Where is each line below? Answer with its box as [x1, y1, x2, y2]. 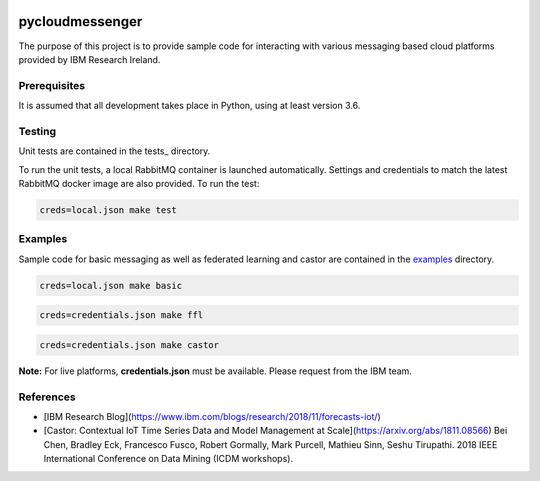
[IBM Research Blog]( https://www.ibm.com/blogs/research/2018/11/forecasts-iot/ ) [43, 410, 382, 422]
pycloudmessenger [18, 13, 143, 30]
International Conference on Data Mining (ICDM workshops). [43, 453, 294, 465]
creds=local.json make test [39, 204, 177, 215]
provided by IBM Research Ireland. [18, 53, 161, 65]
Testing [18, 124, 57, 138]
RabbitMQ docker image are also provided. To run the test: [18, 177, 260, 189]
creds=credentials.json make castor [39, 339, 220, 350]
